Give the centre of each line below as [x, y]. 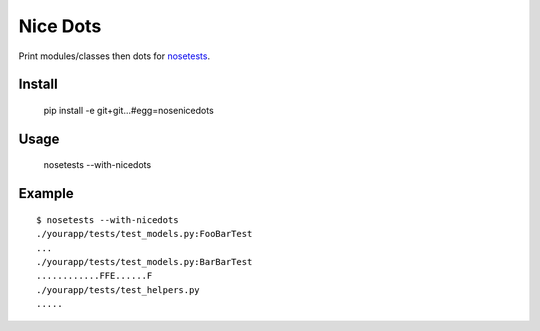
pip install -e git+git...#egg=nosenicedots [128, 110]
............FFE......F [94, 276]
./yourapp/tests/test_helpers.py [118, 289]
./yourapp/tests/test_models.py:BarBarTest [144, 261]
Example [46, 193]
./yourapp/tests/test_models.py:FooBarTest [144, 234]
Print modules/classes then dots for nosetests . [114, 56]
